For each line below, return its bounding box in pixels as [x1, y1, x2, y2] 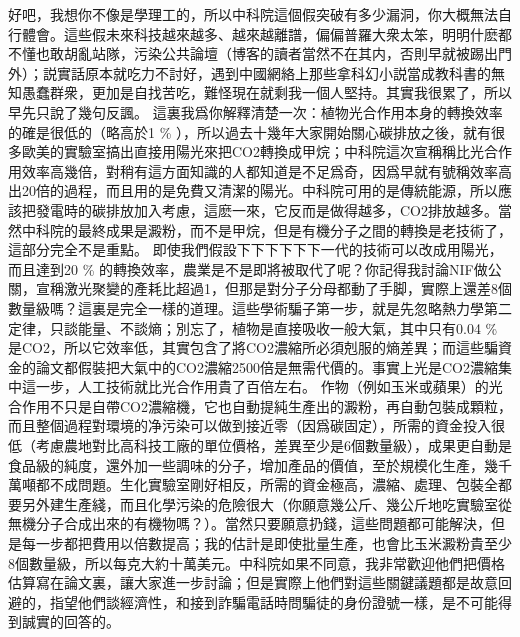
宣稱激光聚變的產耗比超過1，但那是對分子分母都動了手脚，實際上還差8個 [35, 278, 512, 299]
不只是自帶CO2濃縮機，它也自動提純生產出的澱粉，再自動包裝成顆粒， [49, 395, 512, 416]
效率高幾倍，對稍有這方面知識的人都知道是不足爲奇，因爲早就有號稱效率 [21, 160, 498, 181]
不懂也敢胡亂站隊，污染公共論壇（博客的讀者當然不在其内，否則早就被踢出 [8, 43, 498, 64]
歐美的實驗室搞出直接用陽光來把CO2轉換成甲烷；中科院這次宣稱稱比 [21, 141, 470, 162]
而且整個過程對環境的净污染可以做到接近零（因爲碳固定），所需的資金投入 [8, 415, 491, 436]
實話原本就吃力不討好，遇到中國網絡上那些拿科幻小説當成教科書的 [56, 62, 491, 83]
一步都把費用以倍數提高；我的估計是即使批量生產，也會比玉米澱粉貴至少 [35, 533, 512, 554]
